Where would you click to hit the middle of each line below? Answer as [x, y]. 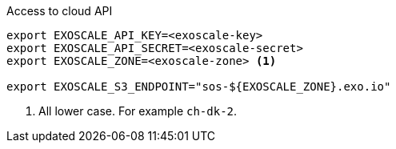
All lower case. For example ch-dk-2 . [138, 111]
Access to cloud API [60, 11]
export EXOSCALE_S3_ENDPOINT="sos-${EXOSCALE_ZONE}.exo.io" [199, 87]
